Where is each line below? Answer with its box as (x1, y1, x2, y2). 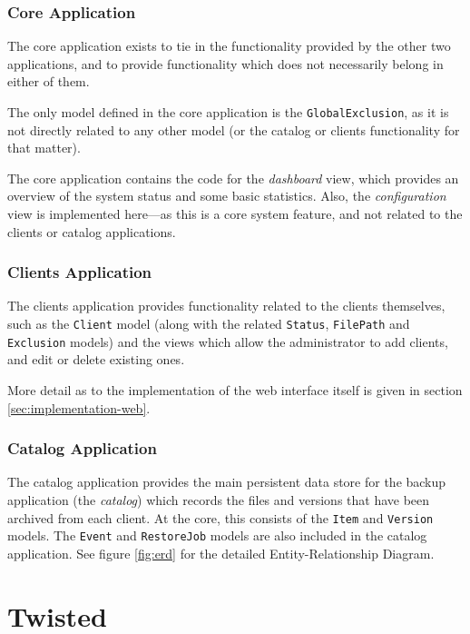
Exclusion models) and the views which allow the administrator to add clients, (7, 332, 448, 351)
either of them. (7, 72, 90, 91)
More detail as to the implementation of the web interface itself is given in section (7, 380, 463, 399)
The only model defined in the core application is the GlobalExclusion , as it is (7, 103, 449, 121)
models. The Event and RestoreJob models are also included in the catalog (7, 526, 427, 545)
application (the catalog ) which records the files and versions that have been (7, 490, 430, 509)
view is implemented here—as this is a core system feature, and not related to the (7, 204, 463, 223)
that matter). (7, 138, 81, 157)
